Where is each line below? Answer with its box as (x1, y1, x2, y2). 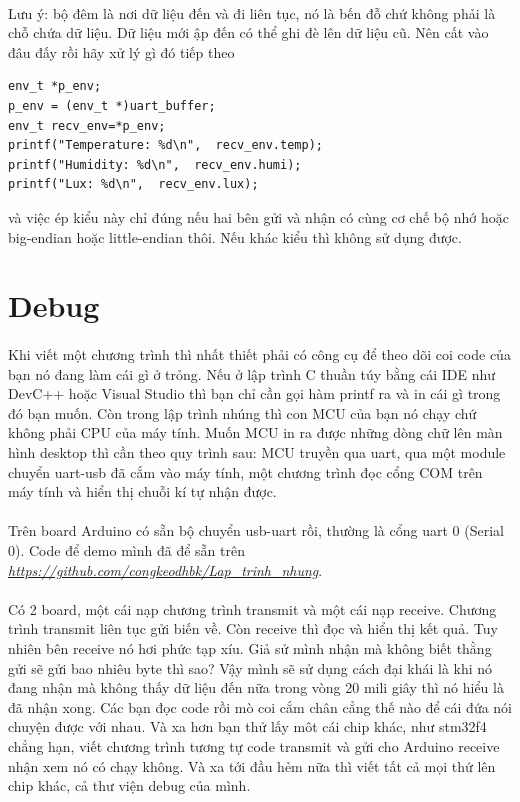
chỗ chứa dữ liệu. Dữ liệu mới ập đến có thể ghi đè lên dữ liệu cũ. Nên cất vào (8, 22, 489, 43)
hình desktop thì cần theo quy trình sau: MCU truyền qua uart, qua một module (8, 442, 506, 463)
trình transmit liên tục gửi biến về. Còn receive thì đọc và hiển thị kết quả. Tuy (8, 618, 498, 639)
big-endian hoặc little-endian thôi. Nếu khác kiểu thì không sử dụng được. (8, 226, 462, 247)
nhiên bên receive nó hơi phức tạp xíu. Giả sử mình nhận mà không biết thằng (8, 638, 492, 658)
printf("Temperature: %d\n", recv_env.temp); (8, 138, 323, 153)
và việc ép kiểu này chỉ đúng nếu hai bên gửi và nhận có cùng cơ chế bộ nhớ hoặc (8, 206, 509, 227)
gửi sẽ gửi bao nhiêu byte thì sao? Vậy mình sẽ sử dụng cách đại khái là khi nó (8, 657, 493, 678)
